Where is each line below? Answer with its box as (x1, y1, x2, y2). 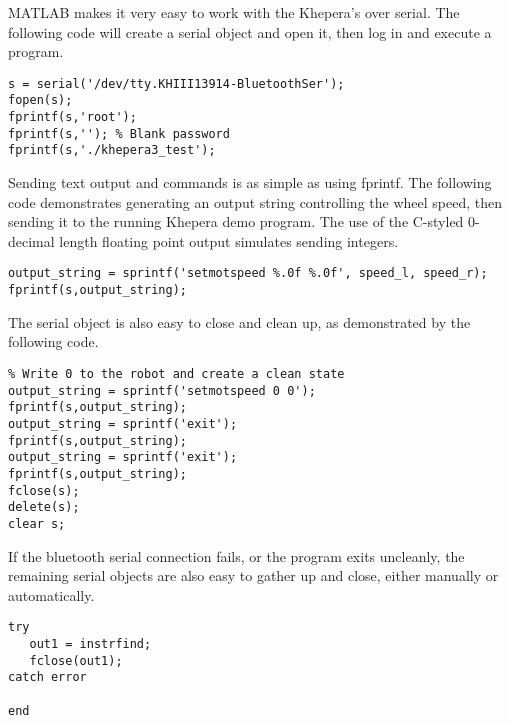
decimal (8, 230, 55, 251)
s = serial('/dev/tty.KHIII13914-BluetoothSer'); (8, 76, 345, 91)
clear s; (8, 516, 66, 531)
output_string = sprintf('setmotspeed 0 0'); (8, 383, 316, 398)
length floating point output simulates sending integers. (59, 230, 399, 251)
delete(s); (8, 500, 80, 515)
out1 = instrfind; (29, 636, 152, 651)
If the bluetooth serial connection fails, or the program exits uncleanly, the (8, 545, 465, 566)
